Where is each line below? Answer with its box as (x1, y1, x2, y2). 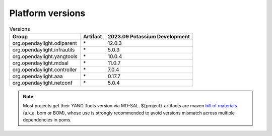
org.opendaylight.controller (12, 66, 78, 73)
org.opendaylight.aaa (12, 73, 63, 80)
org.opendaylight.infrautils (12, 46, 75, 53)
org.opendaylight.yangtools (12, 53, 78, 60)
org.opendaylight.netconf (12, 79, 73, 86)
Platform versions (9, 8, 86, 19)
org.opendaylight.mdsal (12, 59, 69, 66)
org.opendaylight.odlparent (12, 39, 78, 46)
